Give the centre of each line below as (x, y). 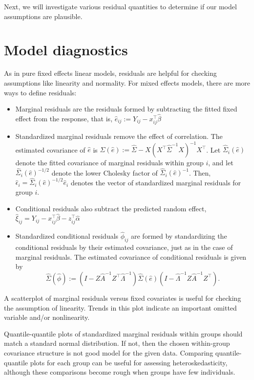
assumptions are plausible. (43, 16)
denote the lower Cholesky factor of (105, 172)
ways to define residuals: (40, 92)
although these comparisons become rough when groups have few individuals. (120, 372)
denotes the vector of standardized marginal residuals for (156, 182)
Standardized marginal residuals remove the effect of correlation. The (119, 136)
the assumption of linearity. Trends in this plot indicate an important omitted (120, 307)
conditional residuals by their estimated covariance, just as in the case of (124, 247)
